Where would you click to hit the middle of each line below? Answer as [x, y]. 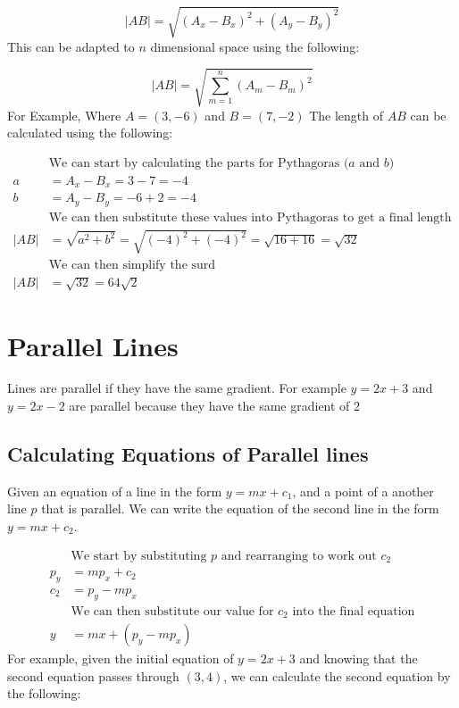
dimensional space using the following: [255, 46]
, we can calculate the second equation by [337, 675]
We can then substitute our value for [172, 611]
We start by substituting [139, 556]
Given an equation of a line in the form [115, 491]
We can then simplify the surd [132, 265]
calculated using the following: [90, 133]
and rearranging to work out [299, 556]
